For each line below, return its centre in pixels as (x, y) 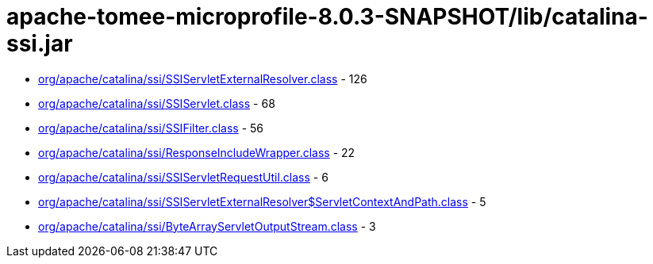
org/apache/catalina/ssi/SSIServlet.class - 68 (157, 103)
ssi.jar (40, 44)
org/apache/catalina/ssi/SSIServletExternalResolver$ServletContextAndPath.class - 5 (262, 201)
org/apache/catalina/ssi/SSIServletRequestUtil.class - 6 (183, 177)
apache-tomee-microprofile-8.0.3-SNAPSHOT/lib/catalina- (327, 17)
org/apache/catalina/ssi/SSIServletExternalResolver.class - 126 (203, 78)
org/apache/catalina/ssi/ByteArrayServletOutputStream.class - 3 (207, 226)
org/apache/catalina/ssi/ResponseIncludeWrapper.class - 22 (197, 152)
